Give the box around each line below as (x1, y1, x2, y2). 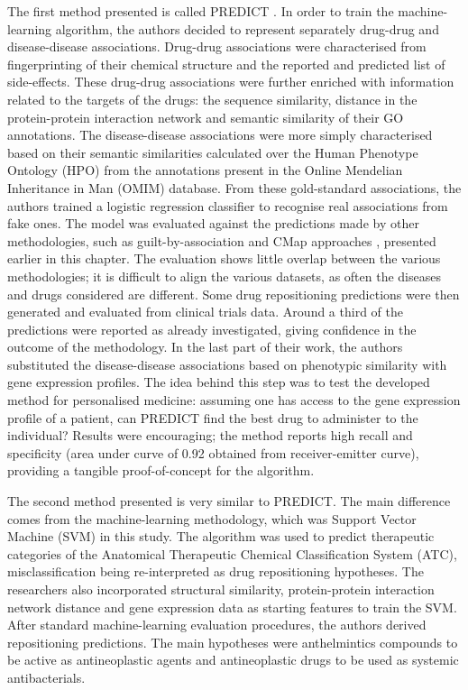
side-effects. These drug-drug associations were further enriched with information (7, 72, 454, 91)
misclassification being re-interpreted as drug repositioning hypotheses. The (7, 562, 424, 581)
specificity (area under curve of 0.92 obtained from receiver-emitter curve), (7, 443, 419, 462)
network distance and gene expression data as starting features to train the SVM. (7, 597, 457, 616)
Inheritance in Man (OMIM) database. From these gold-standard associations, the (7, 178, 462, 197)
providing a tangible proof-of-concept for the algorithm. (7, 461, 315, 480)
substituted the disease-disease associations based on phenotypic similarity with (7, 354, 447, 373)
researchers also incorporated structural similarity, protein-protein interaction (7, 580, 435, 598)
